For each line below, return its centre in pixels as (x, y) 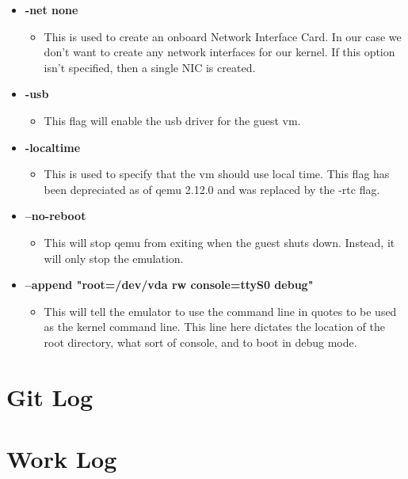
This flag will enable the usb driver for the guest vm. (172, 120)
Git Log (50, 396)
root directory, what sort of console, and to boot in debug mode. (200, 342)
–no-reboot (55, 216)
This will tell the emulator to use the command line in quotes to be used (220, 311)
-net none (51, 10)
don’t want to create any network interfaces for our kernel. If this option (219, 52)
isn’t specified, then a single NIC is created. (150, 67)
